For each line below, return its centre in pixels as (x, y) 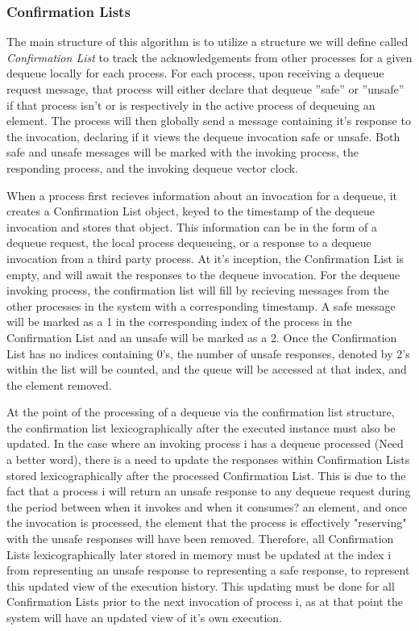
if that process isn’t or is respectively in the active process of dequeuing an (191, 104)
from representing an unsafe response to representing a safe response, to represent (208, 570)
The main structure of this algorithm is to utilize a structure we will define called (207, 42)
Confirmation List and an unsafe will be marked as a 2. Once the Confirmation (202, 337)
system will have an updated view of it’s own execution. (145, 617)
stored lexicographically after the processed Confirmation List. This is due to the (206, 475)
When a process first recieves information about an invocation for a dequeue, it (202, 195)
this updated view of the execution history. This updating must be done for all (201, 585)
